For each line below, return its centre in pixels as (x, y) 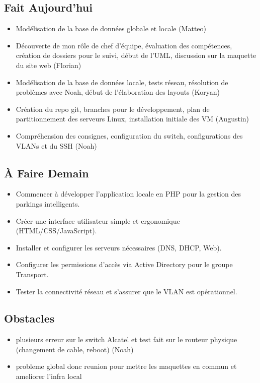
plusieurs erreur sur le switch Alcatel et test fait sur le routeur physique (126, 339)
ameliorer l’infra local (49, 376)
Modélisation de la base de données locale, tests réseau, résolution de (122, 82)
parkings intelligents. (48, 203)
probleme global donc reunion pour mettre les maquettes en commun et (126, 366)
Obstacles (29, 318)
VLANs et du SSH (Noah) (56, 145)
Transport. (32, 274)
